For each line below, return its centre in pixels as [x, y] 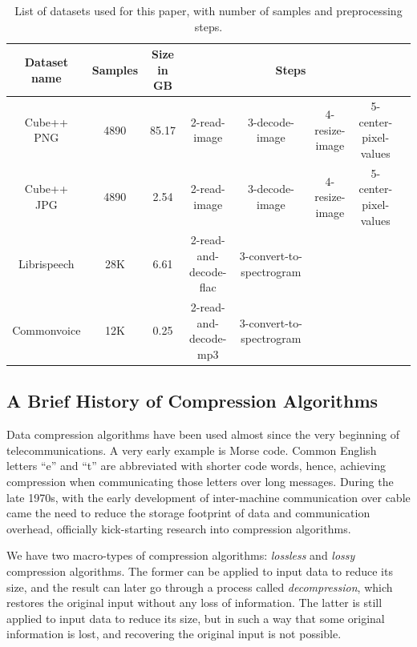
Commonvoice [47, 330]
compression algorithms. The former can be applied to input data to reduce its [200, 571]
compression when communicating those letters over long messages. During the [200, 481]
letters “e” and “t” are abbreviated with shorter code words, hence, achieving [196, 466]
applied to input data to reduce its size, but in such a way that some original [196, 618]
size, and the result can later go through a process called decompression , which [200, 587]
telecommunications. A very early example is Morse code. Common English [192, 450]
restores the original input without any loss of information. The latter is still [194, 603]
